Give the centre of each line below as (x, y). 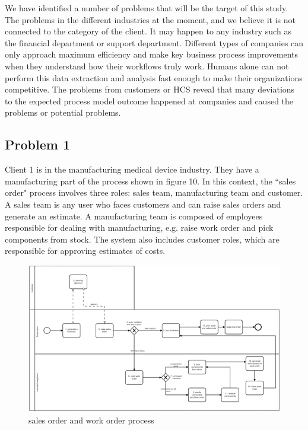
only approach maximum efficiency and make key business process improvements (152, 54)
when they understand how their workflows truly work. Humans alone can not (147, 66)
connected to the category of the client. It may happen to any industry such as (148, 31)
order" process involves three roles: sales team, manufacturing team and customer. (154, 192)
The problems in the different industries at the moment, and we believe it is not (150, 19)
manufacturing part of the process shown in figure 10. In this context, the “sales (150, 181)
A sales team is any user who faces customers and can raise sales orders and (143, 204)
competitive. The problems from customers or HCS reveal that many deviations (150, 89)
